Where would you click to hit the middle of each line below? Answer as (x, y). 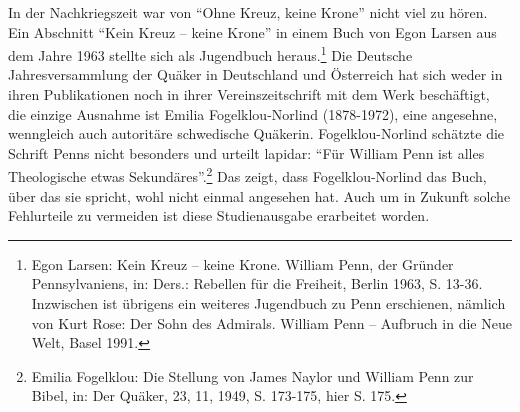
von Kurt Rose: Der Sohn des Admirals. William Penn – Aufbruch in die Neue (271, 322)
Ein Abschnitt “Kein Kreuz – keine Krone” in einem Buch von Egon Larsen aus (252, 31)
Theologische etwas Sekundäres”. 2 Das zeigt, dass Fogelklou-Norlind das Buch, (247, 175)
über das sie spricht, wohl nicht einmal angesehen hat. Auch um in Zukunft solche (259, 195)
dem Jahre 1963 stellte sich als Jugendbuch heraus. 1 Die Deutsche (210, 53)
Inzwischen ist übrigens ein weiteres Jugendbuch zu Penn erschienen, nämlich (268, 303)
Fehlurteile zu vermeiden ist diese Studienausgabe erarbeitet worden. (219, 215)
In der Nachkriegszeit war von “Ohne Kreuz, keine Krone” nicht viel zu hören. (248, 12)
